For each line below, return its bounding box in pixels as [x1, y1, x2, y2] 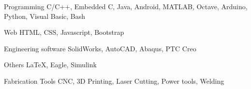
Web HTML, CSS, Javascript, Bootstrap [4, 27, 124, 37]
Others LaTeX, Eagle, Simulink [4, 59, 97, 70]
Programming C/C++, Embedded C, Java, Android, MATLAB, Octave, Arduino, [4, 1, 248, 11]
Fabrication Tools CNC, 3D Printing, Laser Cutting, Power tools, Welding [4, 75, 224, 86]
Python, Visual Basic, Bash [4, 11, 86, 21]
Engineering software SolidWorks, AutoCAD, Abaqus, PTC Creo [4, 43, 196, 53]
